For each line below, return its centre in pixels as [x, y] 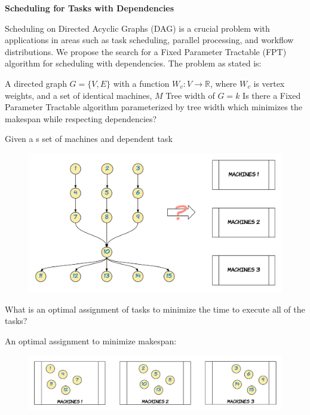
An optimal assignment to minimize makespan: [91, 341]
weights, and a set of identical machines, [79, 95]
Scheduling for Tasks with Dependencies [90, 8]
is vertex [269, 83]
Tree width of [190, 95]
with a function [141, 83]
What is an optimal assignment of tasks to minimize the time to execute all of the [155, 309]
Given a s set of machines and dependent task [89, 139]
